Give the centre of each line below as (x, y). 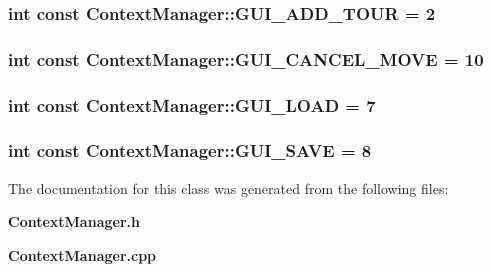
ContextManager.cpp (82, 254)
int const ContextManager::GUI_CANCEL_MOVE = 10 (246, 58)
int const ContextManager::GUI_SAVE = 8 (190, 150)
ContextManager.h (74, 221)
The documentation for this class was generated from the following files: (228, 187)
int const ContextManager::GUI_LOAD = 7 (192, 104)
